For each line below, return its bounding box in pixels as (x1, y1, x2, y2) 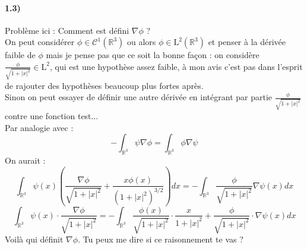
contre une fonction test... (5, 109, 99, 122)
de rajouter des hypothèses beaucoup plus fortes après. (5, 79, 204, 91)
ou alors (126, 36, 156, 48)
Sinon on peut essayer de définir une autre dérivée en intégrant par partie (5, 91, 273, 103)
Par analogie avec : (5, 121, 74, 133)
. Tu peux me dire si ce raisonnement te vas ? (78, 232, 243, 245)
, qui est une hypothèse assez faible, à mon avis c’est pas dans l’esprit (49, 60, 303, 72)
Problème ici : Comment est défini (5, 24, 129, 36)
